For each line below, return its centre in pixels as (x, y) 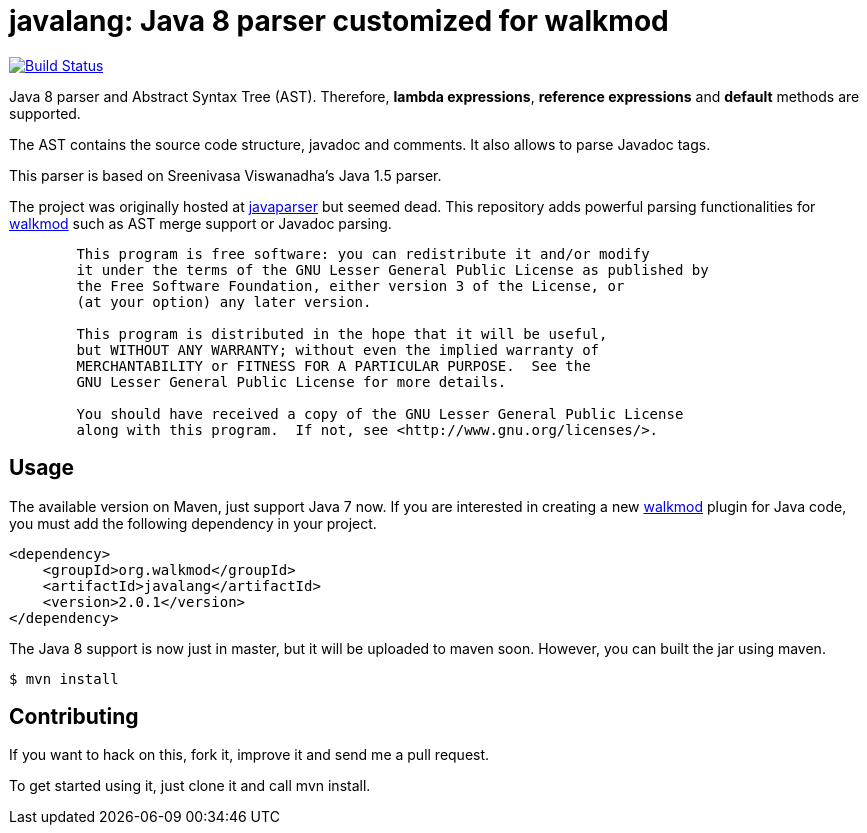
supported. (45, 113)
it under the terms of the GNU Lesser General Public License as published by (392, 269)
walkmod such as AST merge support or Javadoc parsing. (200, 223)
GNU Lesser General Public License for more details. (291, 381)
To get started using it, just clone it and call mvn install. (190, 786)
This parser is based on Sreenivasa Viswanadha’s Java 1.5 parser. (225, 175)
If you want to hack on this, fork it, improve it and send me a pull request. (249, 755)
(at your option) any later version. (224, 301)
